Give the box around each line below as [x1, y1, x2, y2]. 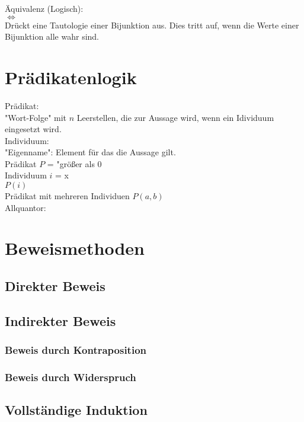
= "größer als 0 [47, 157, 102, 170]
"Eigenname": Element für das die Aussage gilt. [5, 146, 176, 158]
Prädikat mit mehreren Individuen [5, 190, 130, 202]
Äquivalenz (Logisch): [5, 2, 84, 14]
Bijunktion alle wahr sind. [5, 30, 100, 43]
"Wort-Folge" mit [5, 111, 67, 123]
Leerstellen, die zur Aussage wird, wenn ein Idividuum [76, 111, 274, 123]
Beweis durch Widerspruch [5, 369, 136, 384]
